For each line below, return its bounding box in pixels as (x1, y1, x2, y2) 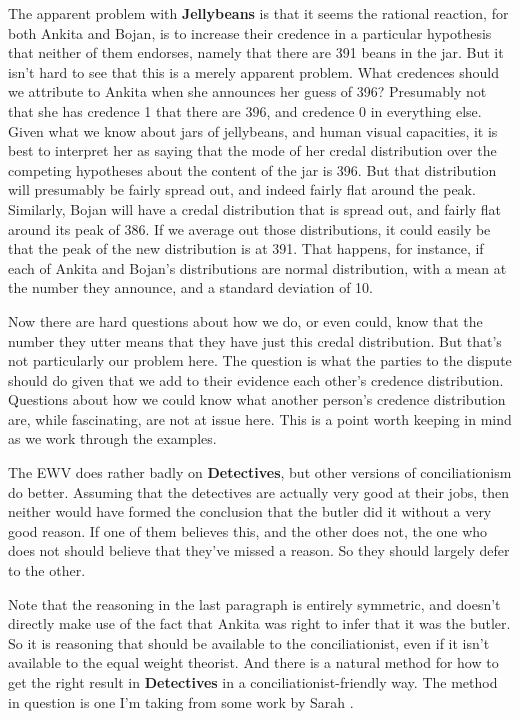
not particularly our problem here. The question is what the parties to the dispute (8, 350, 512, 371)
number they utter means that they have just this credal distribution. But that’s (8, 330, 502, 351)
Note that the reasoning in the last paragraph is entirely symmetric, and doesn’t (8, 593, 501, 614)
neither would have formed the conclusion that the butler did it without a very (8, 501, 492, 522)
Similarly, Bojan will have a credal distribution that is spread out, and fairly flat (8, 198, 502, 219)
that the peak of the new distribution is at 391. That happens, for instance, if (8, 238, 484, 259)
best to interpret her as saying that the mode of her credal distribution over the (8, 140, 497, 161)
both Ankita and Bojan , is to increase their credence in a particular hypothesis (8, 22, 492, 43)
